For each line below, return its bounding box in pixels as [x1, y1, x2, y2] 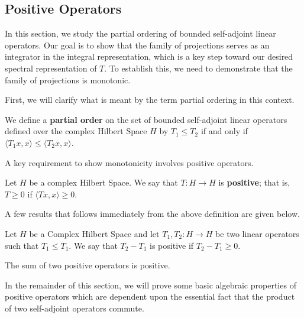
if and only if [200, 125, 248, 137]
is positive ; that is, [218, 176, 290, 189]
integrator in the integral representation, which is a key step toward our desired [5, 50, 293, 63]
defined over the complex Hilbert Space [5, 125, 147, 137]
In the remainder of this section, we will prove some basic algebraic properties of [5, 278, 296, 291]
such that [5, 239, 39, 251]
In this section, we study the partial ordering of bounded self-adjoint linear [5, 27, 276, 40]
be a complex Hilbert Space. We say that [29, 176, 178, 189]
